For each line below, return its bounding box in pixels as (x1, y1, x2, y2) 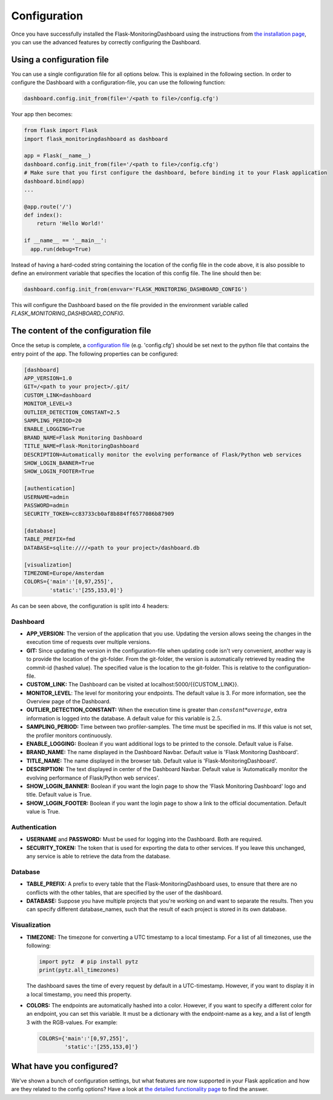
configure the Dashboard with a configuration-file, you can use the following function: (11, 79, 226, 86)
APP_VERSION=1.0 (24, 375, 73, 382)
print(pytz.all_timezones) (39, 967, 119, 973)
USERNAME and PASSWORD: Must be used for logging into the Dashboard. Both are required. (26, 836, 263, 843)
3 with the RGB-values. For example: (26, 1018, 118, 1026)
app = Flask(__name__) (24, 152, 91, 159)
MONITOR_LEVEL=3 (24, 400, 73, 407)
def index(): (24, 212, 63, 219)
